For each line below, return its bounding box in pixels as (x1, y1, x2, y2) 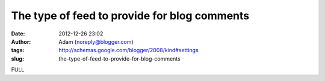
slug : (11, 55, 24, 62)
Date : (11, 30, 25, 37)
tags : (11, 47, 25, 54)
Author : (11, 38, 31, 45)
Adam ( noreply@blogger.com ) (58, 38, 134, 45)
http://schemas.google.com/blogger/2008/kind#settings (58, 47, 199, 54)
